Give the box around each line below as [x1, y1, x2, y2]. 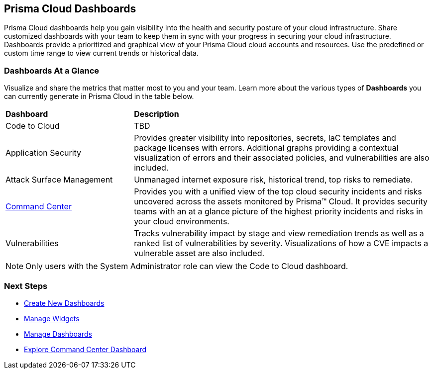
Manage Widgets [24, 314, 80, 323]
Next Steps [4, 280, 48, 291]
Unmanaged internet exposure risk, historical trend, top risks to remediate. [134, 175, 413, 185]
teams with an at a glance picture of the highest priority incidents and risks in [134, 206, 423, 217]
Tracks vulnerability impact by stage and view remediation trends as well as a [134, 228, 424, 239]
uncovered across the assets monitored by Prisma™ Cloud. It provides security [134, 196, 428, 207]
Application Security [5, 148, 82, 158]
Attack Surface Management [5, 175, 113, 185]
